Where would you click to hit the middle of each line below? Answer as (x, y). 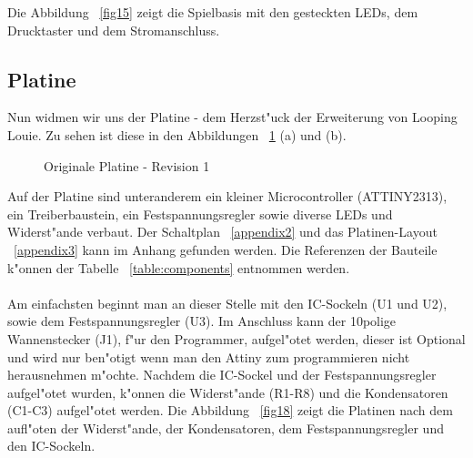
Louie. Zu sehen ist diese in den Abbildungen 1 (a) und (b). (177, 134)
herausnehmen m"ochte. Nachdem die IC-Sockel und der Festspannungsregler (222, 375)
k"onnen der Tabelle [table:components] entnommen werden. (179, 267)
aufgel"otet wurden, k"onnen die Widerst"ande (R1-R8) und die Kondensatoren (228, 392)
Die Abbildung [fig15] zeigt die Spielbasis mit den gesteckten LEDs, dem (213, 12)
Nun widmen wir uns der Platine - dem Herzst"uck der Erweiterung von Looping (232, 117)
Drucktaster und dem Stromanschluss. (114, 30)
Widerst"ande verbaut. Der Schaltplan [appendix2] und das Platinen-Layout (222, 232)
